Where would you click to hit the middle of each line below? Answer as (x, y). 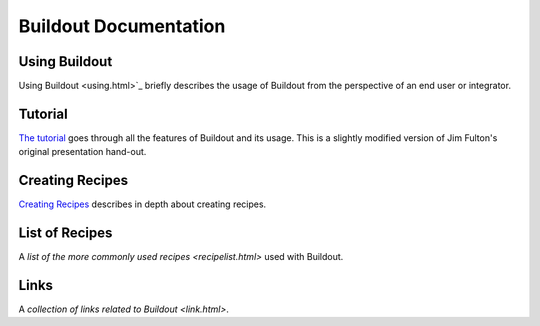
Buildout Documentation (122, 26)
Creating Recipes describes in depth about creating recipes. (142, 204)
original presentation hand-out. (82, 152)
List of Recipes (65, 233)
